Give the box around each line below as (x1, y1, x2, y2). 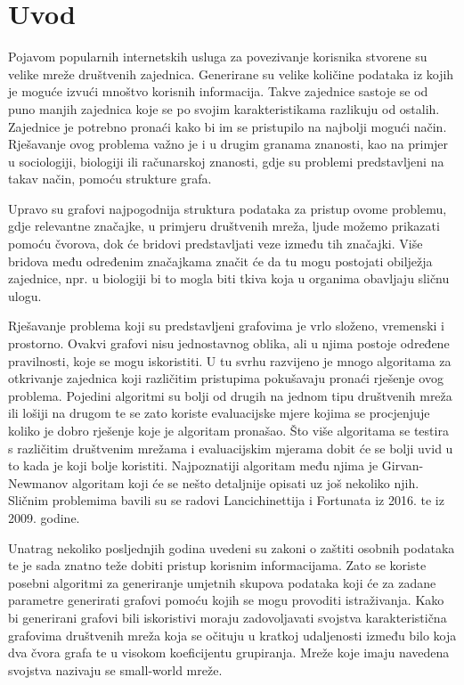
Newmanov (8, 473, 69, 492)
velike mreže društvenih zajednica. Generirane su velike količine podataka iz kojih (8, 64, 454, 83)
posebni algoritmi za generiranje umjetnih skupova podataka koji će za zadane (8, 573, 436, 591)
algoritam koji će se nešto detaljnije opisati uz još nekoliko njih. (71, 473, 419, 492)
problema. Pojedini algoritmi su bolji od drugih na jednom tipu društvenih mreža (8, 386, 452, 404)
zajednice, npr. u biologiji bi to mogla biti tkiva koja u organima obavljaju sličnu (8, 269, 450, 288)
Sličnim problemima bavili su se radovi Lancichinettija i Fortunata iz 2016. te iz (8, 491, 444, 510)
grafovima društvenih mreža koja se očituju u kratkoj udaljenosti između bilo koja (8, 625, 457, 644)
